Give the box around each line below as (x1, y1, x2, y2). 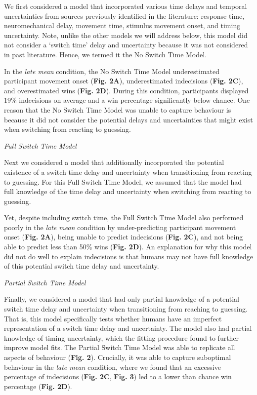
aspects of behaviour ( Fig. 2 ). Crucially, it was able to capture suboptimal (4, 352, 231, 362)
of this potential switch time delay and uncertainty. (4, 261, 159, 271)
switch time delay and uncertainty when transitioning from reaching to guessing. (4, 304, 248, 314)
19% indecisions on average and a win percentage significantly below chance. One (4, 95, 250, 105)
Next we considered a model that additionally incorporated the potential (4, 157, 224, 167)
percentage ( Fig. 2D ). (4, 381, 72, 391)
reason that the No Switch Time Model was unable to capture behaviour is (4, 104, 231, 115)
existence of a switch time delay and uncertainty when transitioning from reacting (4, 166, 252, 177)
